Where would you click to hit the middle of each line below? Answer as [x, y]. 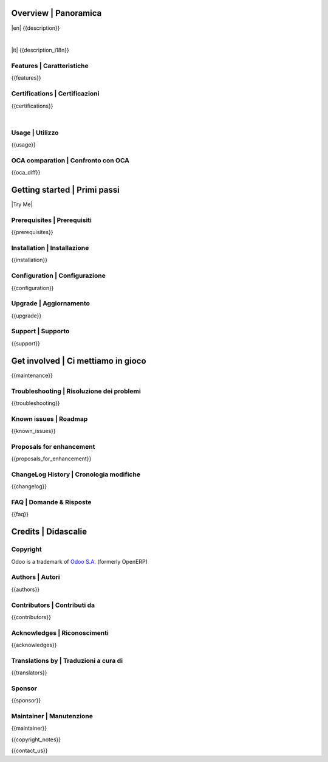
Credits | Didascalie [49, 532]
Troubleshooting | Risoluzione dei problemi [76, 391]
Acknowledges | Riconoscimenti [60, 632]
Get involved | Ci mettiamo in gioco [79, 361]
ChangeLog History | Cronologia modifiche [76, 474]
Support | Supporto [40, 331]
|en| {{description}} [36, 28]
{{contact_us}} [29, 750]
